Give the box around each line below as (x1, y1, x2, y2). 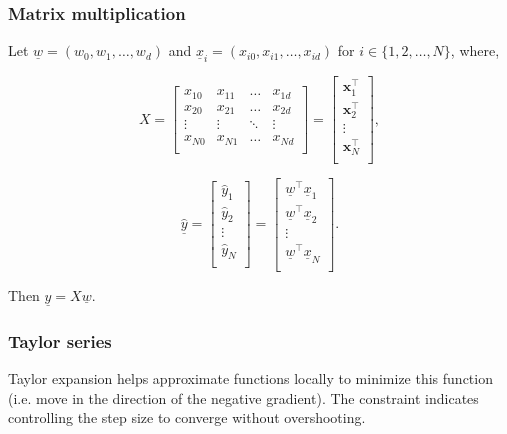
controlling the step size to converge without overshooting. (8, 407, 366, 428)
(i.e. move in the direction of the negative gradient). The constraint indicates (8, 387, 479, 408)
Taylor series (8, 328, 112, 353)
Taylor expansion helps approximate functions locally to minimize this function (8, 367, 493, 388)
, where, (450, 40, 500, 61)
